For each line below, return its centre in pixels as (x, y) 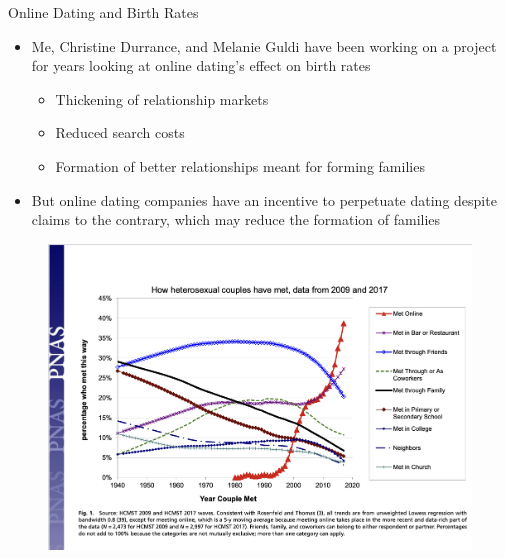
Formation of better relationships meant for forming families (240, 165)
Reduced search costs (120, 132)
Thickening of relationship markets (162, 98)
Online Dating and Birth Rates (103, 12)
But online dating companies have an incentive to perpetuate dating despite (264, 199)
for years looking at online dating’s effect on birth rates (201, 65)
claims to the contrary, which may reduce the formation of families (236, 219)
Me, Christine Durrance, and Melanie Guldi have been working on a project (264, 45)
